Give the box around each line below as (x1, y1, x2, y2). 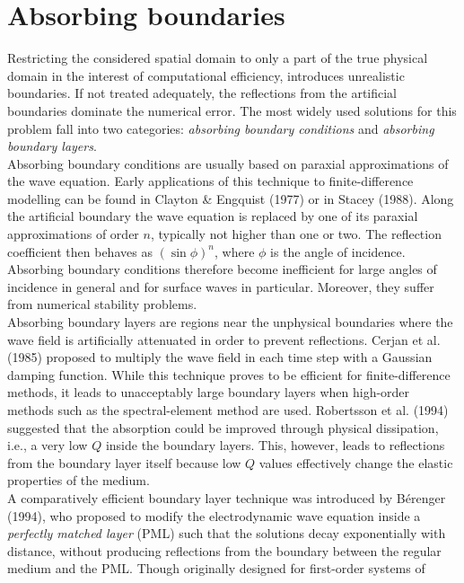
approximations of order (7, 225, 139, 243)
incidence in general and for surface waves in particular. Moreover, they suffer (7, 277, 434, 296)
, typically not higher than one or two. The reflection (150, 225, 442, 243)
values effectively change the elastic (258, 453, 453, 472)
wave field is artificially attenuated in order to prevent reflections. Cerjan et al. (7, 330, 441, 349)
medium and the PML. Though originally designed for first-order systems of (7, 559, 425, 578)
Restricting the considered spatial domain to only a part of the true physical (7, 49, 428, 67)
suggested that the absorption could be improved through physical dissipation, (7, 418, 439, 437)
